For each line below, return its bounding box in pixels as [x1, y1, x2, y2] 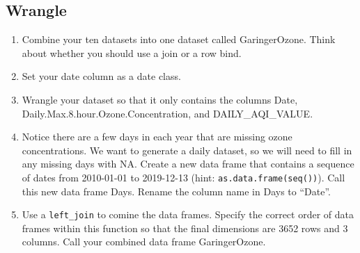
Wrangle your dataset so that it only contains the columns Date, [22, 92, 298, 106]
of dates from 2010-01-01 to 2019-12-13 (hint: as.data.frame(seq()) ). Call [22, 170, 345, 184]
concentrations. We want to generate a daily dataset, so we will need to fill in [22, 142, 352, 157]
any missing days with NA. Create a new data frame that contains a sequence [22, 156, 354, 171]
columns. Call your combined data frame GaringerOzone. [22, 234, 266, 249]
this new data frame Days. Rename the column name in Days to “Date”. [22, 183, 331, 198]
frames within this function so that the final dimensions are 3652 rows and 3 [22, 220, 348, 235]
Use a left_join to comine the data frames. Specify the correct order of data [22, 207, 354, 222]
